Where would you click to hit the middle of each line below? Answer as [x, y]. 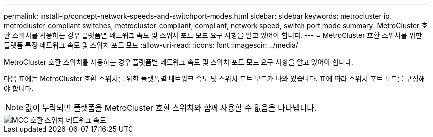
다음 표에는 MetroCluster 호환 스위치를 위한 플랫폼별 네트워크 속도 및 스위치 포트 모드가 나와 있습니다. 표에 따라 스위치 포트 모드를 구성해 [215, 79]
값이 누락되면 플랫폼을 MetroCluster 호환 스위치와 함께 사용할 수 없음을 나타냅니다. [171, 108]
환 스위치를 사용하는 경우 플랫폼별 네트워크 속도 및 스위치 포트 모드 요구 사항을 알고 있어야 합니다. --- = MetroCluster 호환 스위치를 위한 [213, 35]
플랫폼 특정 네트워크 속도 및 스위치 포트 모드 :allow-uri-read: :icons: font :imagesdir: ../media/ [151, 45]
